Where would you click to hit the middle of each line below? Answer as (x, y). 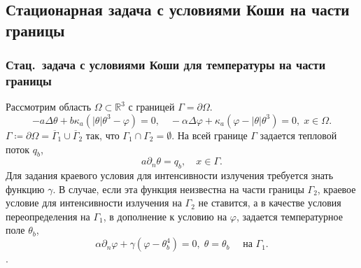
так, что (102, 135)
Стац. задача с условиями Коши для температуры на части (166, 65)
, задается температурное (289, 216)
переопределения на (48, 216)
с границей (151, 107)
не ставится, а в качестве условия (270, 203)
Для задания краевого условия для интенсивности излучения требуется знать (170, 175)
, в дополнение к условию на (165, 216)
